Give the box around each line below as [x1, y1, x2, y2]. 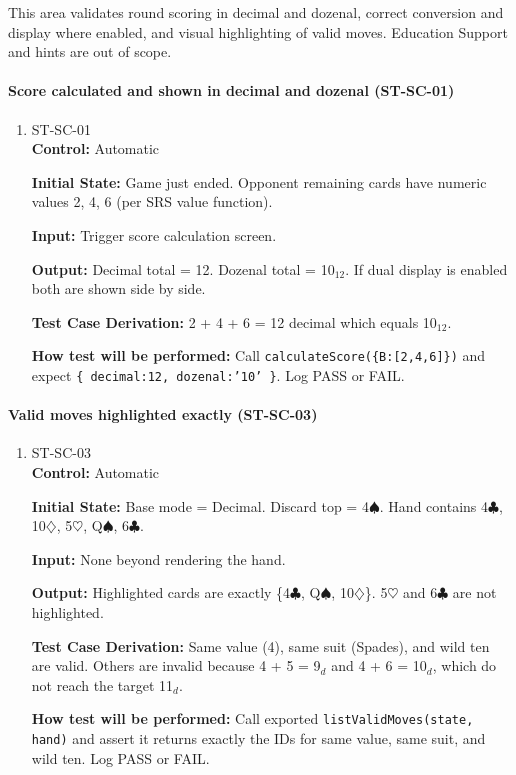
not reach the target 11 [31, 674, 174, 695]
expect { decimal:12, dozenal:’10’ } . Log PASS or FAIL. [31, 364, 405, 385]
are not [452, 582, 497, 603]
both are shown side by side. [31, 278, 206, 299]
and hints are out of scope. [8, 41, 172, 62]
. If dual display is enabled [345, 258, 508, 279]
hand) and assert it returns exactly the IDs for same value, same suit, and [31, 728, 486, 749]
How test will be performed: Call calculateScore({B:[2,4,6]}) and [31, 345, 486, 366]
